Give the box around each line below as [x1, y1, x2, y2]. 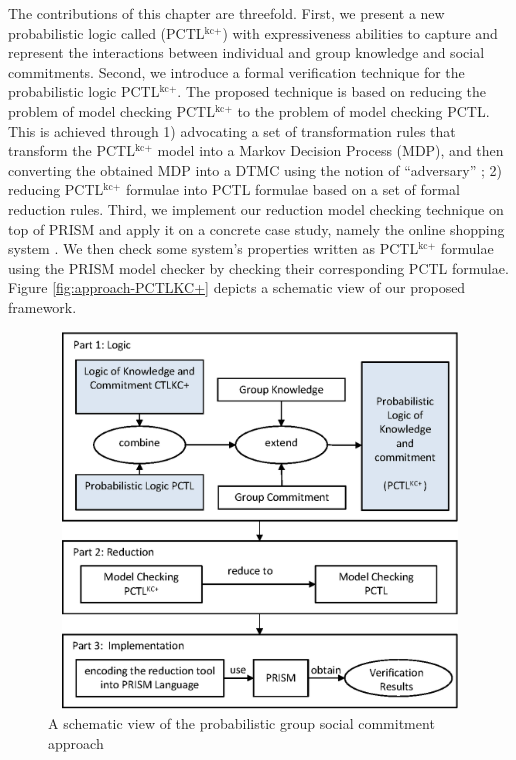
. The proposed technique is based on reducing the [177, 81, 487, 102]
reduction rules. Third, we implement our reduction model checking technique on [8, 198, 504, 219]
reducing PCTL [8, 179, 104, 200]
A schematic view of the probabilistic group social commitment [48, 713, 435, 734]
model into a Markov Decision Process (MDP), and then [157, 140, 504, 161]
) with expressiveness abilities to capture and [222, 22, 498, 43]
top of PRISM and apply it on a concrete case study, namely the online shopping [8, 218, 505, 239]
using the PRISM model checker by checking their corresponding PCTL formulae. [8, 257, 509, 278]
